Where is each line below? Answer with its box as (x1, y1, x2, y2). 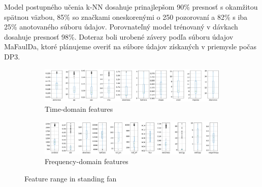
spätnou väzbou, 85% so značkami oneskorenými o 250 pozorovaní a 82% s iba (4, 11, 248, 22)
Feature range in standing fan (24, 173, 117, 183)
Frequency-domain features (45, 156, 128, 167)
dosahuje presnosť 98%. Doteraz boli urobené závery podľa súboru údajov (4, 31, 234, 42)
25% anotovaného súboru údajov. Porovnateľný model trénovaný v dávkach (4, 21, 238, 32)
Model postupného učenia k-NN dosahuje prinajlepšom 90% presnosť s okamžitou (4, 2, 258, 12)
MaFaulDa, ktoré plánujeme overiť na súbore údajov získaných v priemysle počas (4, 41, 257, 52)
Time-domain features (45, 103, 113, 114)
